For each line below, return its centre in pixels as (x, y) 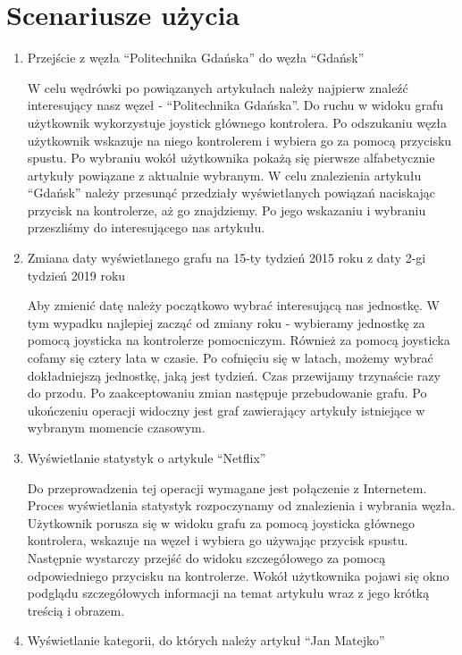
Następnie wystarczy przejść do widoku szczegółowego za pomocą (206, 557)
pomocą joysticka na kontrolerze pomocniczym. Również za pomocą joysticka (239, 340)
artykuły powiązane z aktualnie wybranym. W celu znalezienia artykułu (224, 175)
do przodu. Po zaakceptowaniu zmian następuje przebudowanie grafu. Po (227, 393)
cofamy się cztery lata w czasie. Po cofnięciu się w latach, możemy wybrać (230, 358)
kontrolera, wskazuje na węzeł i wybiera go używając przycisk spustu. (218, 540)
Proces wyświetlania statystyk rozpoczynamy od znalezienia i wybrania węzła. (241, 505)
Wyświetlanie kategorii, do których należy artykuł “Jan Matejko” (206, 640)
